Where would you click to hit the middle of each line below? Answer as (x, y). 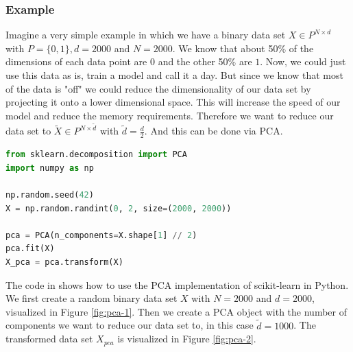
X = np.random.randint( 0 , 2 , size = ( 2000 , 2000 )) (119, 208)
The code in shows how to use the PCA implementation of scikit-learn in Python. (177, 284)
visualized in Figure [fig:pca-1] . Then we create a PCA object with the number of (176, 311)
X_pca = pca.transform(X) (64, 262)
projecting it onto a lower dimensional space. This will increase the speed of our (173, 102)
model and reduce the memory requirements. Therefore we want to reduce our (170, 115)
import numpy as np (50, 168)
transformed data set (49, 339)
